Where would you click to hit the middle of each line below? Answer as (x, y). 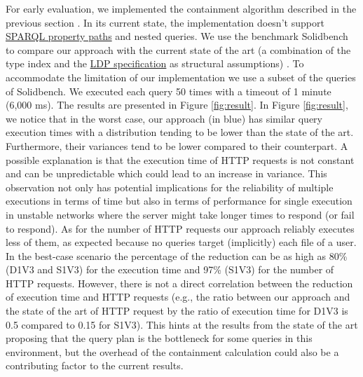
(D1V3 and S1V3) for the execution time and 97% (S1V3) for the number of (170, 269)
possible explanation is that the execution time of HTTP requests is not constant (180, 159)
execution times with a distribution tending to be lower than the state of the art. (180, 132)
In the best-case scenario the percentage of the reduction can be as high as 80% (177, 255)
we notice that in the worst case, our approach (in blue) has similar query (164, 118)
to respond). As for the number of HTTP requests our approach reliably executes (180, 228)
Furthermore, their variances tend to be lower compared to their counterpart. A (177, 145)
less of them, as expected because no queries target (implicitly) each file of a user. (181, 242)
